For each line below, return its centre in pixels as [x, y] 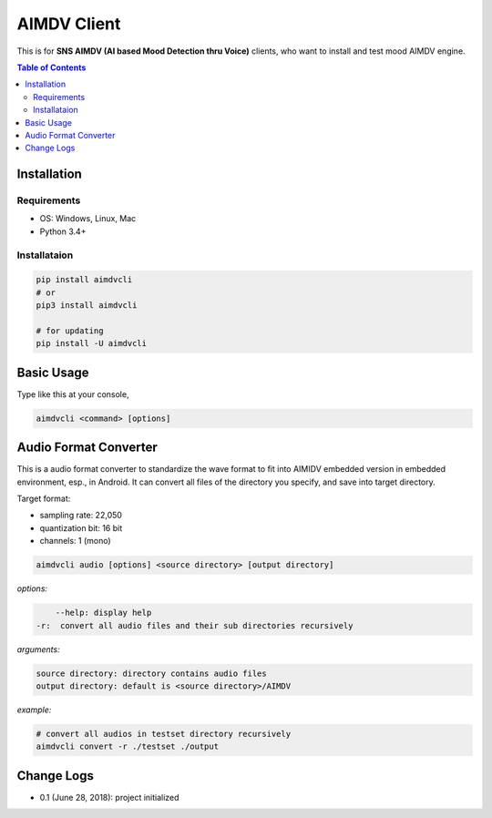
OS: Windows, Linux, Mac [88, 219]
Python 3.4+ [63, 231]
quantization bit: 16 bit [81, 527]
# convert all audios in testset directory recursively [164, 734]
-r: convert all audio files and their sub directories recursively [195, 625]
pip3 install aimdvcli [87, 306]
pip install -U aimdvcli [92, 343]
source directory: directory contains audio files [152, 673]
